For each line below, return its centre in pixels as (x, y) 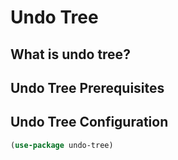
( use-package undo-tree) (62, 145)
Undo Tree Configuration (89, 122)
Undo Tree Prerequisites (87, 87)
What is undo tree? (70, 54)
